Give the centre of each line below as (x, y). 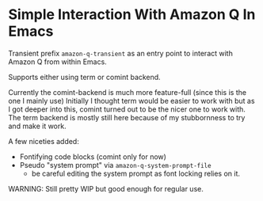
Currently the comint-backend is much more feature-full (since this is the (128, 92)
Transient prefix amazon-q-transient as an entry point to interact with (121, 53)
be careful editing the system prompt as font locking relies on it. (135, 173)
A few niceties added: (44, 141)
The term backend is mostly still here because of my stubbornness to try (127, 117)
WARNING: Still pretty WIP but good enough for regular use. (106, 188)
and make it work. (37, 126)
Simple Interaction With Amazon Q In (132, 15)
